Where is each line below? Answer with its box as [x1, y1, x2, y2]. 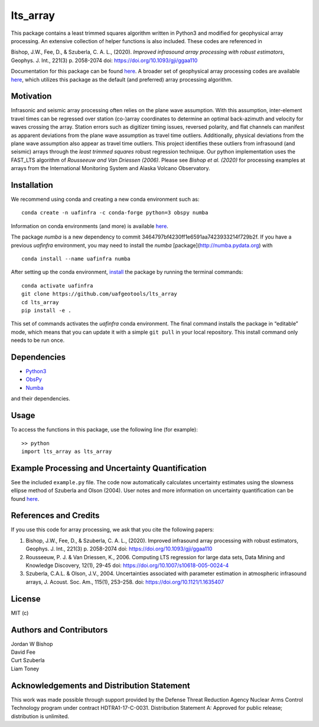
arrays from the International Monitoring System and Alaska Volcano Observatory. [11, 165, 210, 172]
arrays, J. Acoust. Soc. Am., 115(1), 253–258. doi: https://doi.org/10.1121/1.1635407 [25, 578, 224, 585]
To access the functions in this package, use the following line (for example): [11, 426, 198, 433]
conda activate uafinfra [21, 282, 93, 289]
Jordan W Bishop [11, 640, 53, 647]
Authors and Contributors [11, 625, 108, 635]
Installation [11, 180, 53, 190]
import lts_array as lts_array [21, 448, 112, 455]
